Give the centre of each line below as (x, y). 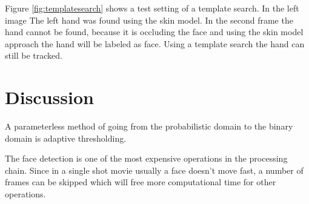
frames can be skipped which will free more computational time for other (141, 182)
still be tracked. (34, 55)
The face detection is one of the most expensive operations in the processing (146, 158)
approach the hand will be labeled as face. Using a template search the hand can (155, 43)
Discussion (49, 97)
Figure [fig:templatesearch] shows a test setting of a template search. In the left (152, 8)
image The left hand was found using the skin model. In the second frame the (149, 20)
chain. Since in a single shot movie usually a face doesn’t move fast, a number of (154, 170)
